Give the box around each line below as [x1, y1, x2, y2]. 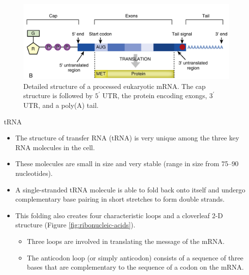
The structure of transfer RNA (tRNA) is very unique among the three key [15, 133, 239, 143]
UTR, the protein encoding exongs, [102, 90, 207, 101]
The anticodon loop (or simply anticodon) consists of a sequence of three [27, 252, 244, 262]
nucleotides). [15, 168, 53, 178]
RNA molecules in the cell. [15, 142, 95, 152]
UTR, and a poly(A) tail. [23, 100, 99, 110]
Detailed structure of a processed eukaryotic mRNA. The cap [23, 81, 206, 91]
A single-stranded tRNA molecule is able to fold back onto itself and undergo [15, 184, 246, 194]
